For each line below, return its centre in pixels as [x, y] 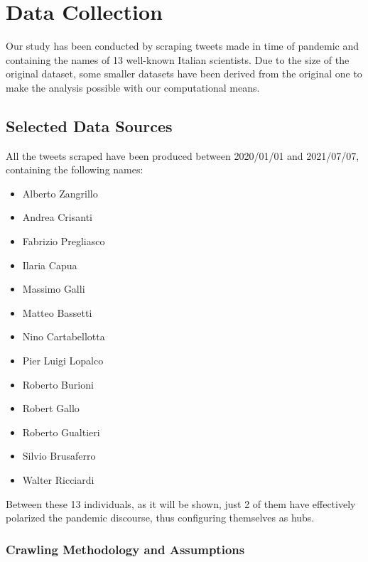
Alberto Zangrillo [60, 193]
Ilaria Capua [50, 265]
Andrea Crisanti [57, 217]
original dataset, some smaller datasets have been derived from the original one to [184, 74]
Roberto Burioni [58, 384]
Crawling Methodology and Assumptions [125, 549]
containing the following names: [75, 169]
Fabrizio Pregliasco [64, 241]
